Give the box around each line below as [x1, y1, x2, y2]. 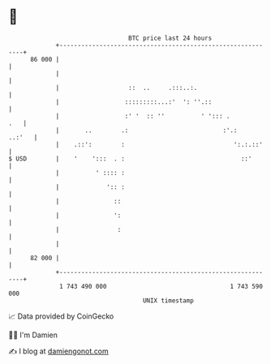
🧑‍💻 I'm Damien [8, 330, 58, 340]
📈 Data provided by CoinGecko [8, 311, 114, 321]
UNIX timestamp [142, 296, 195, 305]
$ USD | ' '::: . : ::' [8, 154, 252, 163]
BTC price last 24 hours [128, 34, 213, 42]
